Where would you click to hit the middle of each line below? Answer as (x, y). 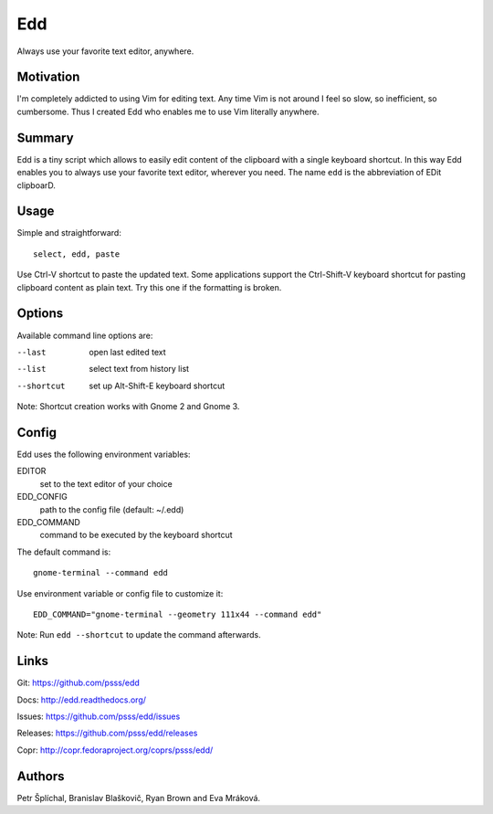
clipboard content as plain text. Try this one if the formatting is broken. (149, 287)
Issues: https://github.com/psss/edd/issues (99, 716)
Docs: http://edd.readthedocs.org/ (81, 700)
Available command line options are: (85, 335)
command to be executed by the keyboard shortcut (136, 535)
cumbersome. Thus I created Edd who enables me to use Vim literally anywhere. (168, 111)
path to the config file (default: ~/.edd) (112, 509)
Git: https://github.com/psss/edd (79, 683)
